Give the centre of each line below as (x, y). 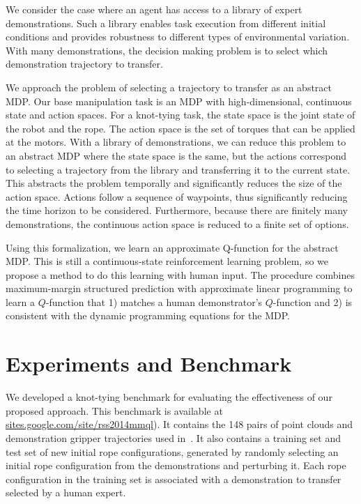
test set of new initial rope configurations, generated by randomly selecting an (172, 451)
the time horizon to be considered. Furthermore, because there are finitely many (177, 210)
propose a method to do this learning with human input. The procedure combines (180, 274)
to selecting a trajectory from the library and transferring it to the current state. (178, 169)
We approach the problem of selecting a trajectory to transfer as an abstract (169, 87)
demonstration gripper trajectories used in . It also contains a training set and (174, 437)
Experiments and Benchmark (149, 364)
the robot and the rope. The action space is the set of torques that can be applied (180, 128)
